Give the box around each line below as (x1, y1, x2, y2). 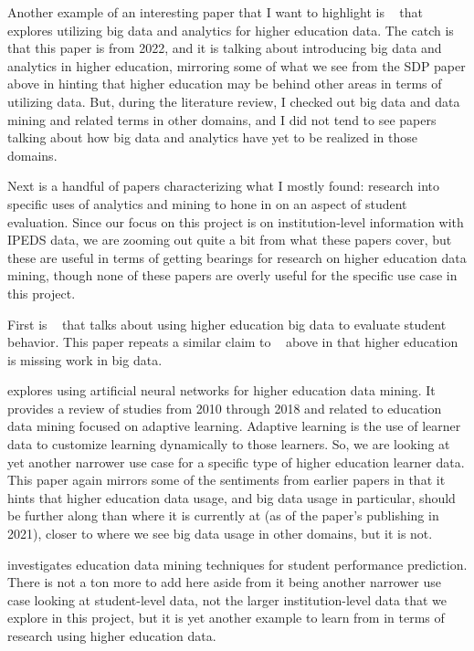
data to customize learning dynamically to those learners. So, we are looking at (7, 435, 450, 454)
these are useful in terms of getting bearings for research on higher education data (7, 247, 467, 267)
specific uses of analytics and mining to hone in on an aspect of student (7, 194, 407, 213)
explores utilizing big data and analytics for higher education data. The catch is (7, 20, 454, 39)
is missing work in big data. (7, 350, 163, 369)
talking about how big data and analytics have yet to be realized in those (7, 128, 417, 147)
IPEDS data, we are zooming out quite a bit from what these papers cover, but (7, 230, 452, 249)
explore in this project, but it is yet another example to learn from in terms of (7, 608, 445, 627)
